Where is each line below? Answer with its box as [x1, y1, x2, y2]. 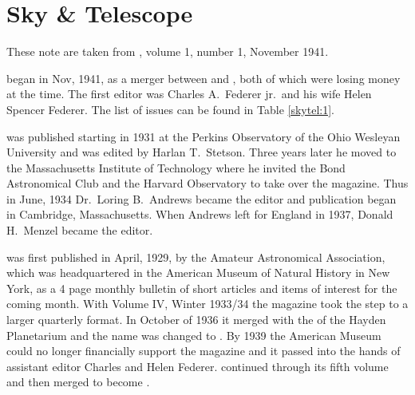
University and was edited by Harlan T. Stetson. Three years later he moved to [6, 144, 397, 160]
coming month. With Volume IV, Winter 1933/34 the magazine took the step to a [6, 295, 409, 312]
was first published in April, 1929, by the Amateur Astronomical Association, [6, 248, 385, 265]
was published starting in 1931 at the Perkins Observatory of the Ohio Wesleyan [6, 128, 401, 144]
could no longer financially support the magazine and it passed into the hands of [6, 342, 401, 359]
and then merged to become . [6, 373, 150, 390]
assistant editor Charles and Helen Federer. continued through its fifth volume [6, 357, 389, 374]
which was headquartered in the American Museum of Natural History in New [6, 264, 390, 281]
